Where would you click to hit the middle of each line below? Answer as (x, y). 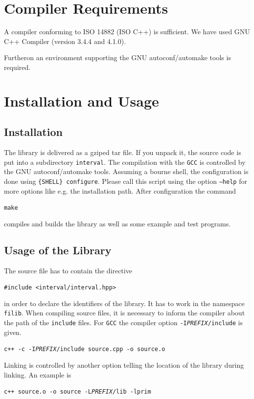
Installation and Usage (81, 100)
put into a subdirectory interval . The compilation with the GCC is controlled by (125, 162)
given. (13, 332)
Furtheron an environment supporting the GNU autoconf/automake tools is (117, 57)
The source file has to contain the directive (68, 270)
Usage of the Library (58, 250)
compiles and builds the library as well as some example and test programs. (117, 223)
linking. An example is (38, 374)
